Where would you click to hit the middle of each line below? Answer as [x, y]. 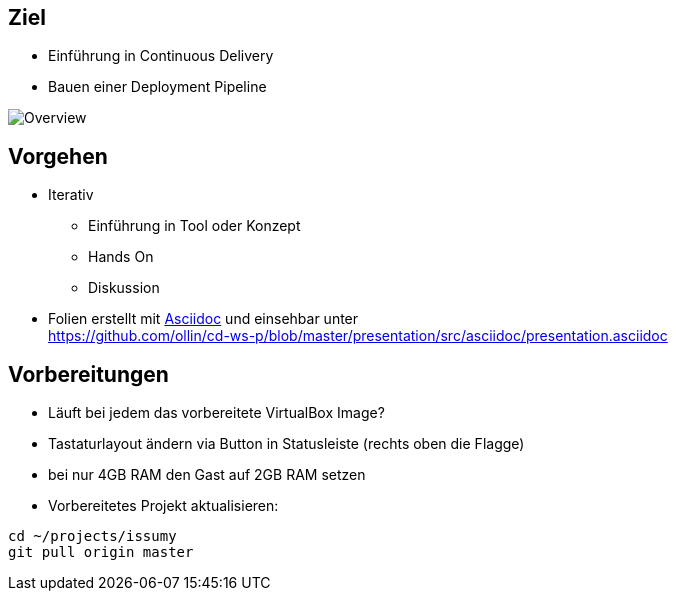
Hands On [121, 257]
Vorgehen [58, 156]
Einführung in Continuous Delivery [161, 56]
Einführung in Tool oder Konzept [194, 226]
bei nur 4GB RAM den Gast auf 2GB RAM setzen [207, 475]
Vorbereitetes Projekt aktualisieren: [163, 506]
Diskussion [124, 288]
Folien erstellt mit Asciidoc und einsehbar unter [203, 319]
